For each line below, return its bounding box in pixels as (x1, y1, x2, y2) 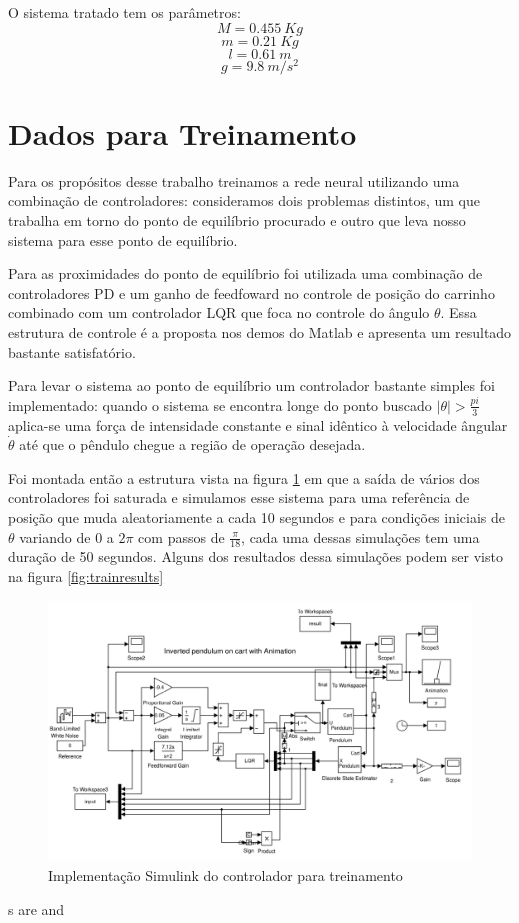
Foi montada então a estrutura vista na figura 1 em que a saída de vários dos (8, 467, 480, 488)
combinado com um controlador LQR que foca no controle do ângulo (8, 302, 430, 323)
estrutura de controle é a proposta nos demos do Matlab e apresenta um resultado (8, 321, 512, 342)
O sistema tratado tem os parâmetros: (8, 2, 241, 22)
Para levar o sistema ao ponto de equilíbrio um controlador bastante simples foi (8, 375, 495, 396)
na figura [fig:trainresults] (8, 565, 164, 586)
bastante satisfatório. (8, 341, 136, 362)
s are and (8, 898, 65, 919)
